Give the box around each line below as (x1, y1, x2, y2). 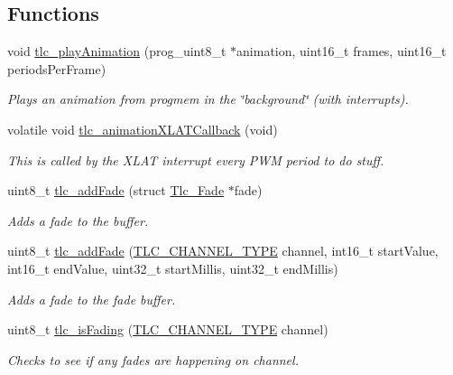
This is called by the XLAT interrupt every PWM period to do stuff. (7, 150, 384, 169)
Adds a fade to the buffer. (7, 211, 149, 230)
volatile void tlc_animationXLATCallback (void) (7, 119, 278, 138)
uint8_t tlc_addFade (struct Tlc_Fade (7, 181, 225, 200)
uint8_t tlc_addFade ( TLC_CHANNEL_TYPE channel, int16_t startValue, (7, 241, 439, 260)
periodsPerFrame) (7, 59, 106, 78)
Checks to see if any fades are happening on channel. (7, 350, 299, 369)
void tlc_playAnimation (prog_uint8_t (7, 42, 226, 61)
